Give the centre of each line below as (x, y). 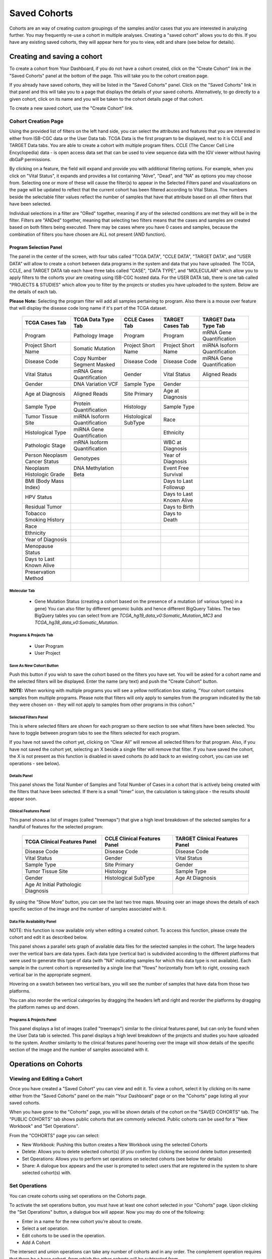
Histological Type (46, 433)
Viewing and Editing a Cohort (46, 1079)
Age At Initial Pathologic (53, 884)
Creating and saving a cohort (56, 57)
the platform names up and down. (44, 1007)
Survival (173, 474)
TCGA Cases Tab (46, 323)
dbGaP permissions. (30, 159)
